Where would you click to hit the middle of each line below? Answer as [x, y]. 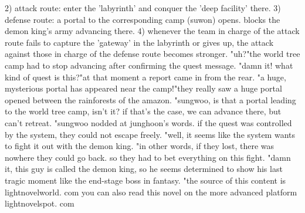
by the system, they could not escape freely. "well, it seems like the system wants [150, 134]
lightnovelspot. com [40, 203]
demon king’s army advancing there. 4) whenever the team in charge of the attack [152, 31]
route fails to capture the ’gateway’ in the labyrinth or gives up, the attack [139, 42]
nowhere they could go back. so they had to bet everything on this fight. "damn [148, 157]
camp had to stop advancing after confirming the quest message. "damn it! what [149, 65]
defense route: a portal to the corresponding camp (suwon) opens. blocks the [143, 19]
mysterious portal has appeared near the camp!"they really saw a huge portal [143, 88]
